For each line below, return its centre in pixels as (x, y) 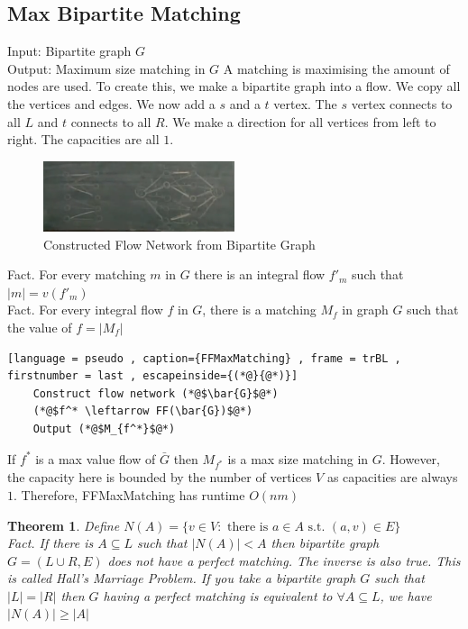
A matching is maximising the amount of (336, 68)
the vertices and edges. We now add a (111, 103)
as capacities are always (392, 477)
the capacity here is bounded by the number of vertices (160, 477)
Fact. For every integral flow (85, 310)
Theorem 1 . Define (64, 525)
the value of (40, 327)
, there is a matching (259, 310)
